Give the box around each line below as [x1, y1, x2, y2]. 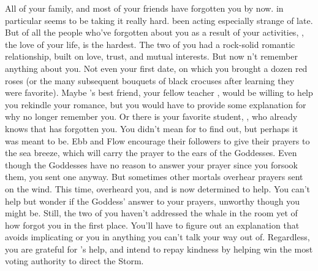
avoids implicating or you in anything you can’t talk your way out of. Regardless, [5, 230, 310, 243]
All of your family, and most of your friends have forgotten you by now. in [5, 2, 284, 14]
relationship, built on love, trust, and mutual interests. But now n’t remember [5, 50, 298, 63]
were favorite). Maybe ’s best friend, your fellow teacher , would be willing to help [5, 86, 313, 99]
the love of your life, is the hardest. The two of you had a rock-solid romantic [5, 37, 295, 50]
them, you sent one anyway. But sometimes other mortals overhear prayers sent [5, 170, 303, 183]
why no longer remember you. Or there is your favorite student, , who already [5, 110, 298, 123]
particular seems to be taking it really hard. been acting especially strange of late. [5, 14, 313, 26]
